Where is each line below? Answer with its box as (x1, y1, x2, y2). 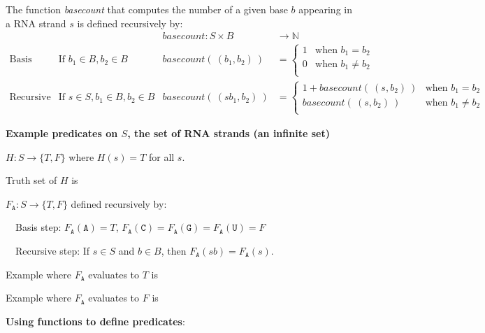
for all (148, 149, 175, 164)
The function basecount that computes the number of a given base (6, 2, 288, 16)
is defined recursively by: (77, 15, 183, 30)
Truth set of (6, 173, 57, 187)
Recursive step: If (15, 243, 90, 257)
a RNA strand (6, 15, 66, 30)
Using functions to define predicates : (6, 313, 185, 328)
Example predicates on (6, 125, 118, 140)
